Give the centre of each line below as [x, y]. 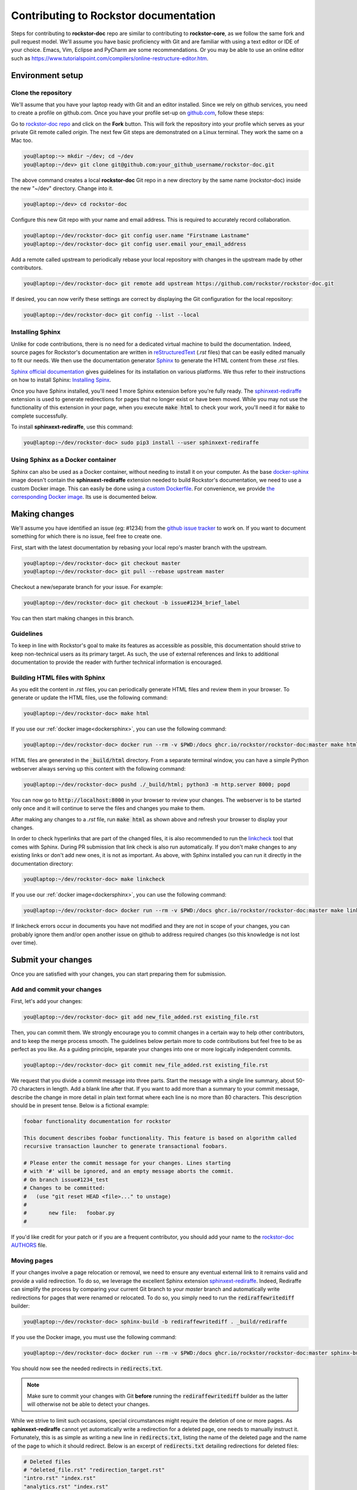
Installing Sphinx [36, 332]
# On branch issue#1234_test [66, 1179]
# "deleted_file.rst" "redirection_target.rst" [94, 1470]
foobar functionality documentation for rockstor [97, 1121]
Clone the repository [41, 92]
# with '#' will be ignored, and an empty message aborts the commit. [129, 1171]
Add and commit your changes [57, 989]
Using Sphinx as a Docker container [64, 460]
